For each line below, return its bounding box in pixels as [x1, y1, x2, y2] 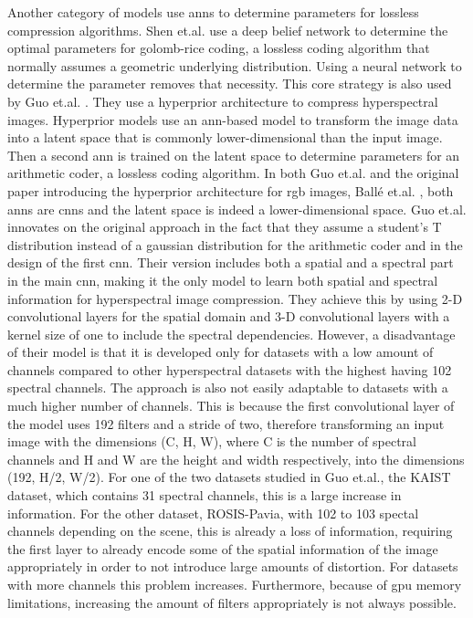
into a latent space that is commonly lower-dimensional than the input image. [7, 128, 443, 147]
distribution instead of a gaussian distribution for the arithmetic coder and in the [7, 235, 463, 254]
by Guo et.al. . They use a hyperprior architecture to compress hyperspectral [7, 91, 438, 110]
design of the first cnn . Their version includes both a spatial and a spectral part [7, 253, 454, 272]
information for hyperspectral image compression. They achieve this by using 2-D [7, 288, 463, 308]
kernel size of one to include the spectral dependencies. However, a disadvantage [7, 324, 456, 343]
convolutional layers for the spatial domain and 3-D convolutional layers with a [7, 307, 450, 326]
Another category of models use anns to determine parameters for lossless [7, 3, 419, 21]
